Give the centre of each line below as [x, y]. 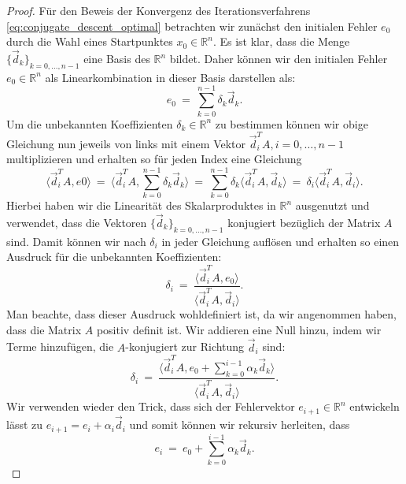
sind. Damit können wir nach [76, 241]
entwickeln [375, 406]
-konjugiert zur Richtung [185, 346]
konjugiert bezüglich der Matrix [304, 222]
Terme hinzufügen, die [60, 346]
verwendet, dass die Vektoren [77, 222]
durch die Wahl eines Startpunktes [90, 41]
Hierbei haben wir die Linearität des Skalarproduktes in [141, 205]
